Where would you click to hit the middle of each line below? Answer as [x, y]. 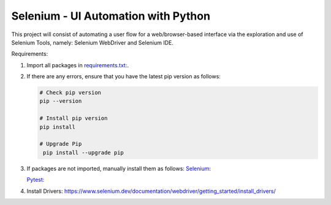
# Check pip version [70, 93]
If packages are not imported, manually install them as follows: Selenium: [119, 168]
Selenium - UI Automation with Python [111, 16]
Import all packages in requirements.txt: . [78, 65]
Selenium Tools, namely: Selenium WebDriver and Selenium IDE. [93, 42]
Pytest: [36, 180]
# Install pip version [74, 118]
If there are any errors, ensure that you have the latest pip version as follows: [124, 76]
